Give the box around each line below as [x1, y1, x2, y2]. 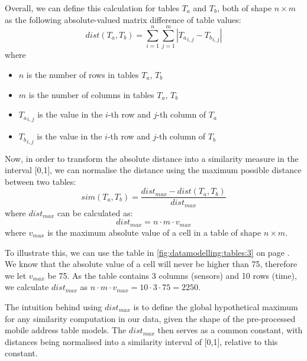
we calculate [5, 281, 49, 293]
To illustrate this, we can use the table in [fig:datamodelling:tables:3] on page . [5, 246, 290, 258]
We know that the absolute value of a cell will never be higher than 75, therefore [5, 258, 298, 270]
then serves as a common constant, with [157, 324, 303, 336]
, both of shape [216, 2, 272, 14]
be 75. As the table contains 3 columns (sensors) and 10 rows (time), [47, 269, 297, 281]
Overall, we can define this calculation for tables [5, 2, 180, 14]
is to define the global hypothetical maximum [133, 300, 298, 313]
